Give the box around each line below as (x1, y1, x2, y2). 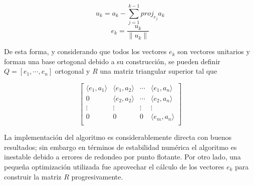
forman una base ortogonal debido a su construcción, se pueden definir (4, 56, 220, 66)
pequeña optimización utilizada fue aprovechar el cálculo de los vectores (4, 161, 224, 171)
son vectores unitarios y (177, 46, 250, 57)
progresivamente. (71, 171, 123, 181)
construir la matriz (4, 171, 62, 181)
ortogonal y (55, 66, 90, 76)
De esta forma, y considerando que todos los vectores (4, 46, 167, 57)
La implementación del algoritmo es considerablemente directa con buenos (4, 132, 231, 142)
